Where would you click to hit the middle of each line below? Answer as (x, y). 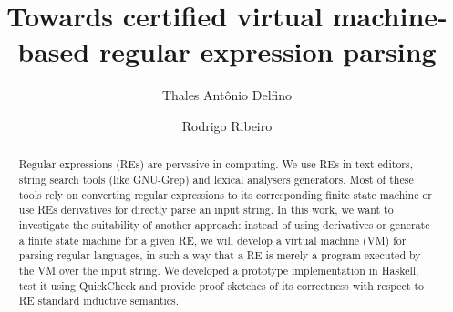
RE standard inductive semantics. (99, 301)
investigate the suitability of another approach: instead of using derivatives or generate (224, 224)
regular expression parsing (268, 51)
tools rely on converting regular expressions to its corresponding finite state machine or (226, 194)
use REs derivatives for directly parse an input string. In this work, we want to (206, 210)
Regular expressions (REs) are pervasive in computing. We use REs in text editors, (216, 164)
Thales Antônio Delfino (227, 95)
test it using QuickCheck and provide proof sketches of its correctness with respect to (221, 285)
